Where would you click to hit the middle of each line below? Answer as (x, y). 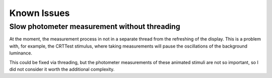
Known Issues (40, 13)
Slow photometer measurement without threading (95, 26)
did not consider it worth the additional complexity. (62, 69)
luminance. (21, 53)
